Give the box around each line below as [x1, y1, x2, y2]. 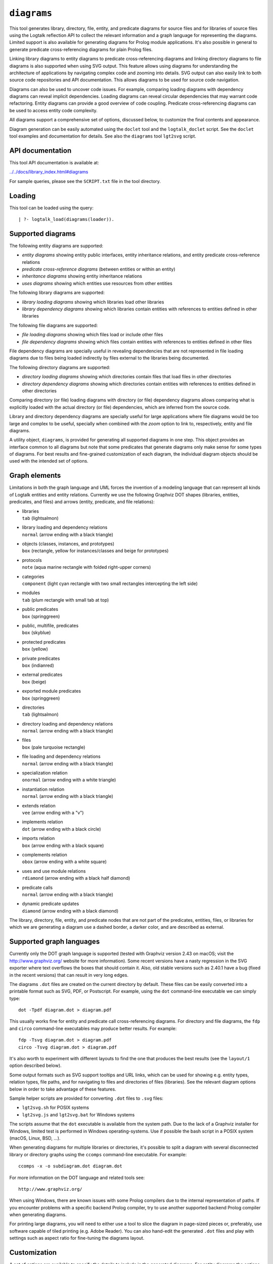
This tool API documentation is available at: [9, 159, 100, 165]
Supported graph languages [9, 937, 100, 946]
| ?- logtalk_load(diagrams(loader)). [18, 216, 115, 222]
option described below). [9, 1062, 62, 1069]
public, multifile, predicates [22, 622, 79, 628]
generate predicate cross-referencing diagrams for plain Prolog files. [9, 46, 153, 53]
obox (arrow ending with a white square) [22, 859, 107, 865]
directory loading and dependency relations [22, 720, 113, 727]
